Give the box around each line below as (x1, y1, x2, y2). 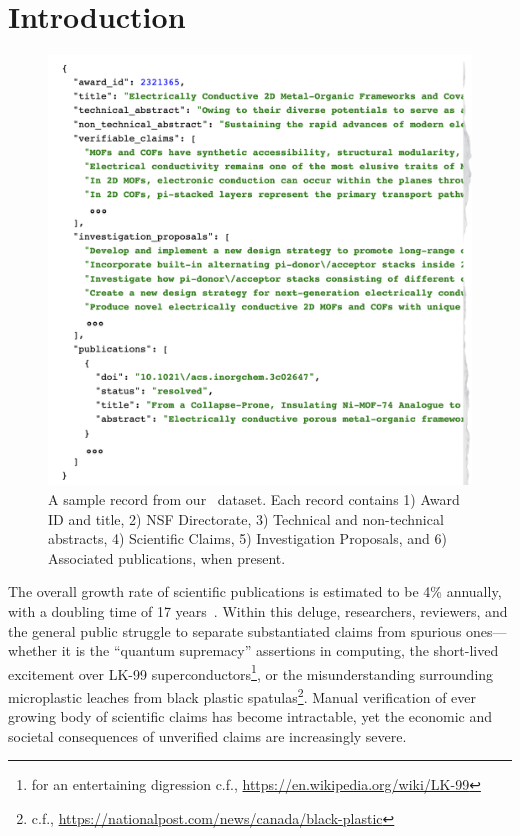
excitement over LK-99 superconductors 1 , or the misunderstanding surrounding (8, 660, 494, 684)
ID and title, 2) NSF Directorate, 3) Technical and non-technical (48, 508, 444, 529)
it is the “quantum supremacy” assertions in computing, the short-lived (61, 640, 499, 661)
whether (8, 640, 58, 661)
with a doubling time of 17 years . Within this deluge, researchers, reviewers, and (8, 600, 508, 621)
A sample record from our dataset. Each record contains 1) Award (48, 489, 460, 510)
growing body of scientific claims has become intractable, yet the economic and (8, 706, 493, 727)
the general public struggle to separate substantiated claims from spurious (8, 620, 462, 641)
